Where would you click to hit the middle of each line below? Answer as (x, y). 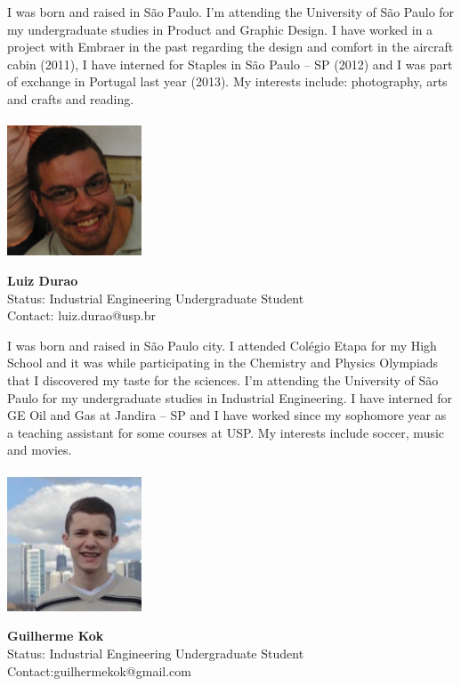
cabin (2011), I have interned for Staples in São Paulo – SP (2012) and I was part (230, 64)
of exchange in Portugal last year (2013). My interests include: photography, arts (227, 81)
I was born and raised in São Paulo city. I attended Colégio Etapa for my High (222, 345)
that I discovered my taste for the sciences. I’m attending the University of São (223, 380)
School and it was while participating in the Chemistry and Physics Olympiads (223, 363)
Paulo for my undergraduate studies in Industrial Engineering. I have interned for (230, 397)
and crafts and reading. (71, 98)
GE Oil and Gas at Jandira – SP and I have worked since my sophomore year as (227, 415)
